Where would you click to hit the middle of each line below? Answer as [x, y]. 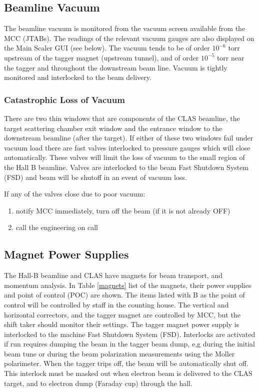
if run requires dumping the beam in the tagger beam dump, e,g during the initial [129, 344]
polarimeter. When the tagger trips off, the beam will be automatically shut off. [126, 363]
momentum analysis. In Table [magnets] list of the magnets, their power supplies [128, 285]
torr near [230, 57]
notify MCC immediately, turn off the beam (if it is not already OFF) [123, 210]
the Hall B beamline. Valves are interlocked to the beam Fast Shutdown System [126, 167]
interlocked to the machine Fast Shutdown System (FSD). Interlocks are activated [130, 334]
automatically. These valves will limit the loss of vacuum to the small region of [124, 157]
